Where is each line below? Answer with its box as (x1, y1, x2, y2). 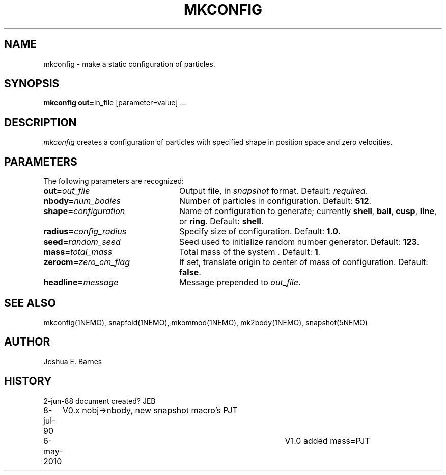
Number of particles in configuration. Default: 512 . (179, 196, 372, 206)
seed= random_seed (43, 236, 121, 247)
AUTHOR (4, 335, 50, 349)
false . (179, 267, 201, 278)
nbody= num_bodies (43, 196, 121, 206)
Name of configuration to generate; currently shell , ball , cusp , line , (179, 206, 437, 217)
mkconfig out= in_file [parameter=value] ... (43, 98, 186, 108)
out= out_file (43, 186, 90, 196)
